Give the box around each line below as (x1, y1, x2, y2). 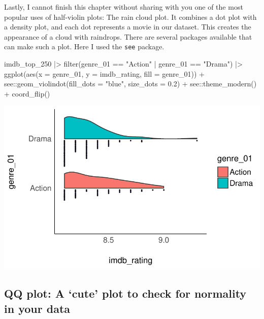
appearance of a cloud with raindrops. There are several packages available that (4, 31, 252, 42)
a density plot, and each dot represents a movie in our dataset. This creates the (4, 21, 251, 32)
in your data (4, 300, 71, 316)
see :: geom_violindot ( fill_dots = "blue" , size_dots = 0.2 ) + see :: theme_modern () (4, 78, 257, 89)
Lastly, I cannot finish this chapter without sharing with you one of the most (4, 2, 243, 12)
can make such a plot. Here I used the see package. (4, 41, 164, 52)
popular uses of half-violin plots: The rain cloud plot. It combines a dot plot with (4, 11, 257, 22)
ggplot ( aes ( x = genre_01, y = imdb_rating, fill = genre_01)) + (4, 68, 205, 79)
